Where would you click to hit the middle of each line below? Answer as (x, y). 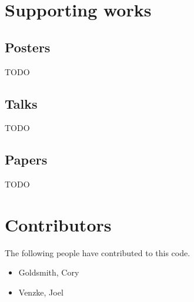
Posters (28, 47)
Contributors (58, 224)
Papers (26, 160)
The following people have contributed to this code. (98, 252)
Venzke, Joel (41, 292)
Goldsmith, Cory (49, 272)
